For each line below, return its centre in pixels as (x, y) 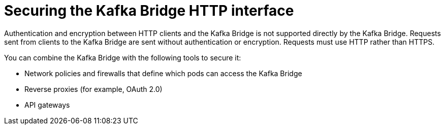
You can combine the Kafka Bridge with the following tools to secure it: (123, 57)
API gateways (47, 105)
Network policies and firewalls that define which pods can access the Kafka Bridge (163, 73)
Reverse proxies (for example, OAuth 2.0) (93, 89)
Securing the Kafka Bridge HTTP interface (149, 11)
